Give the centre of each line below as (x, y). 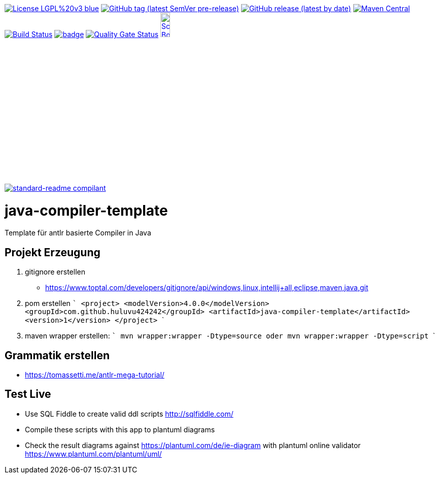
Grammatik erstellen (57, 355)
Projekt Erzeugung (53, 252)
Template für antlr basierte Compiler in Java (78, 233)
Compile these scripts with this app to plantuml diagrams (120, 429)
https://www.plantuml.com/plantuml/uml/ (93, 454)
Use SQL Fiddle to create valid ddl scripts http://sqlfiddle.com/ (129, 414)
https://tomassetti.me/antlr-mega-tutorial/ (95, 374)
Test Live (28, 394)
